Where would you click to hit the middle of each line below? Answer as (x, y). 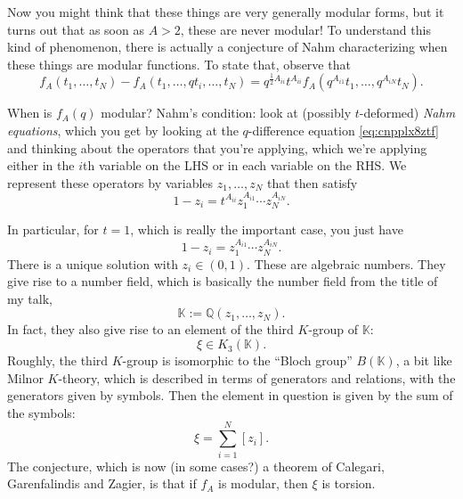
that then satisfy (312, 182)
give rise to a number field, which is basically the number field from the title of (223, 281)
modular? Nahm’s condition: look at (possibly (226, 113)
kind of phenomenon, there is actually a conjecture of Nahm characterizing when (227, 47)
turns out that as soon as (76, 29)
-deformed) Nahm (407, 113)
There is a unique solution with (93, 263)
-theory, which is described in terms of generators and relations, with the (257, 377)
